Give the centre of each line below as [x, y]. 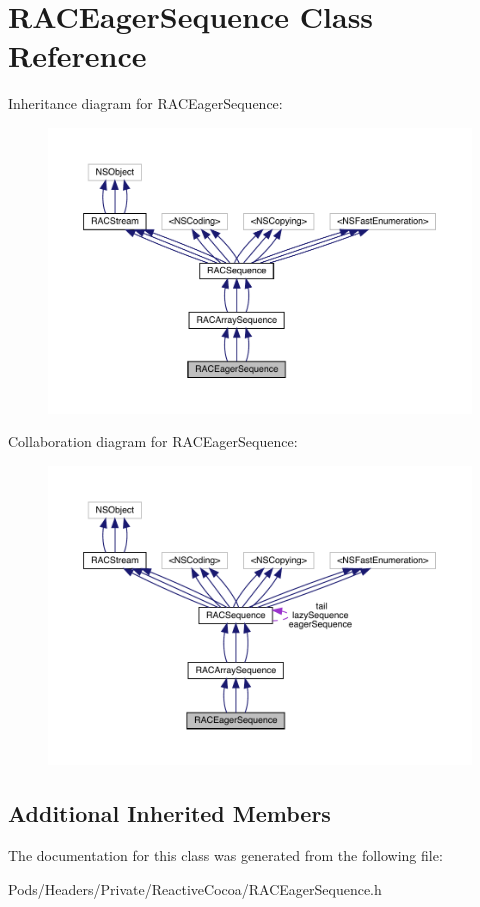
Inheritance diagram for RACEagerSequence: [145, 103]
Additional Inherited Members [169, 813]
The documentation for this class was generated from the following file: [225, 855]
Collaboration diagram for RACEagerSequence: [153, 441]
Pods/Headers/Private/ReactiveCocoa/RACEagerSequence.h [195, 888]
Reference [77, 55]
